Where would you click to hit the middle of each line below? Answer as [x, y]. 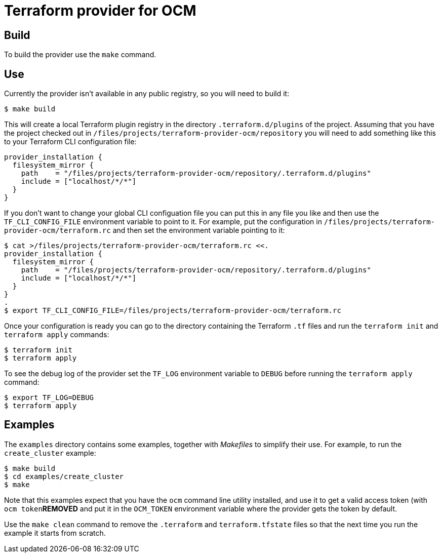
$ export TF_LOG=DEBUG [49, 398]
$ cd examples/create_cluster [64, 476]
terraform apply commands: [57, 335]
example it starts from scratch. [55, 533]
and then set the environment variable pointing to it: [199, 230]
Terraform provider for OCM [100, 11]
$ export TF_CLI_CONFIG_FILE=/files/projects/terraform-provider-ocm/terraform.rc [173, 311]
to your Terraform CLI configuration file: [70, 142]
